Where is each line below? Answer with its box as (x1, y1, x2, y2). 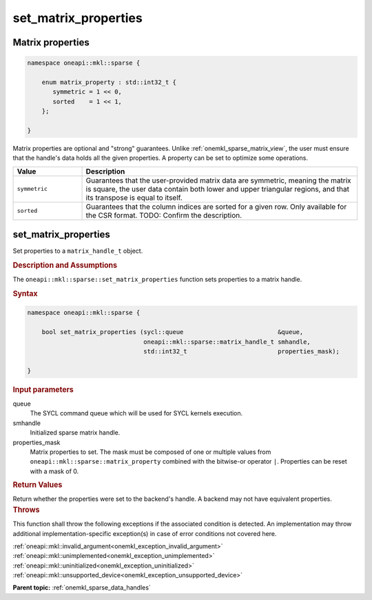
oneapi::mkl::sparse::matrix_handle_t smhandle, (143, 338, 311, 346)
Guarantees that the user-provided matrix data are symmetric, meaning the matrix (85, 176, 351, 185)
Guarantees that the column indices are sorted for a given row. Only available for (85, 202, 347, 211)
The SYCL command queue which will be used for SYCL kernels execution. (30, 409, 243, 417)
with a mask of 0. (30, 467, 79, 475)
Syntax (12, 289, 38, 298)
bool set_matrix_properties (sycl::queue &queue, (41, 328, 304, 336)
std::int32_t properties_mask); (143, 348, 340, 355)
